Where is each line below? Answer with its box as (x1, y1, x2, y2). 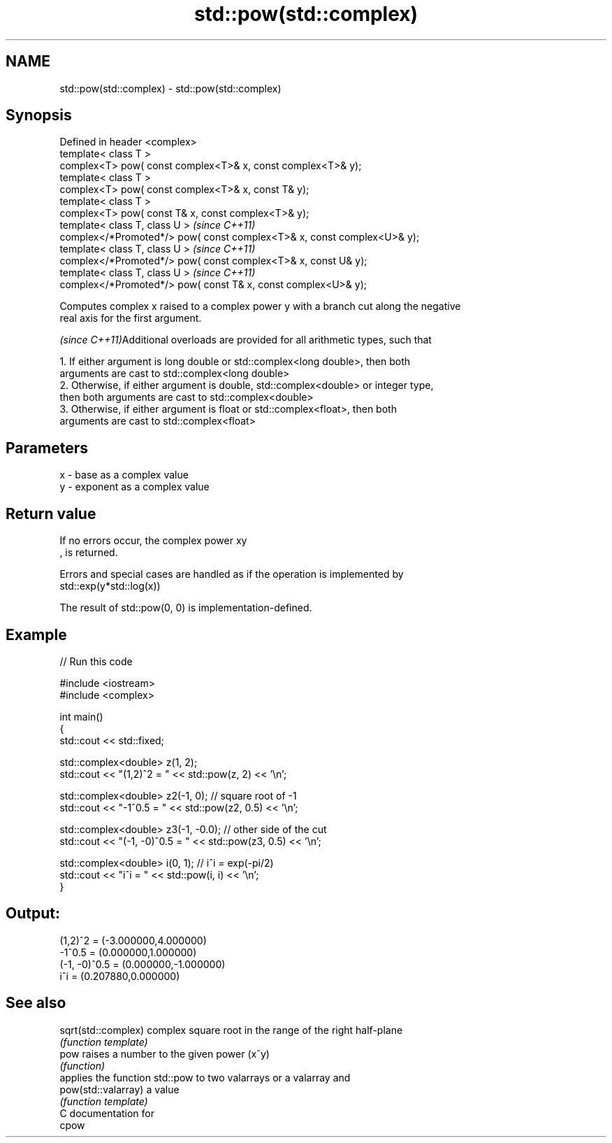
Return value (6, 504, 96, 523)
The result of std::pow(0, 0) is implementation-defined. (59, 602, 312, 614)
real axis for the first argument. (59, 312, 202, 325)
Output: (6, 904, 60, 923)
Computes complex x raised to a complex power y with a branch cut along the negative (59, 300, 461, 313)
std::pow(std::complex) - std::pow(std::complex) (59, 82, 282, 94)
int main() (59, 710, 103, 723)
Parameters (6, 439, 88, 457)
